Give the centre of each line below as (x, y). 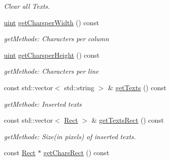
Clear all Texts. (27, 6)
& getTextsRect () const (128, 120)
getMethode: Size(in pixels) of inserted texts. (70, 136)
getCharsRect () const (76, 153)
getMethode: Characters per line (51, 71)
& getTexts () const (137, 87)
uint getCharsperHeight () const (52, 55)
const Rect (20, 153)
